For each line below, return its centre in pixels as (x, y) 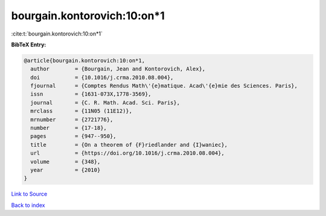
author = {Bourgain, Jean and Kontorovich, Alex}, (118, 69)
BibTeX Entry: (29, 45)
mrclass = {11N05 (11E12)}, (81, 111)
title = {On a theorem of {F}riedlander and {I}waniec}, (129, 145)
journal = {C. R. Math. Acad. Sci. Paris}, (105, 103)
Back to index (28, 205)
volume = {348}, (66, 162)
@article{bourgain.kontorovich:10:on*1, (84, 60)
